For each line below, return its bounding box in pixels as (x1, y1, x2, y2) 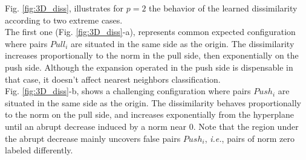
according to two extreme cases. (5, 13, 123, 26)
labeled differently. (5, 144, 73, 156)
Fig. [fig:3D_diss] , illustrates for (5, 2, 124, 14)
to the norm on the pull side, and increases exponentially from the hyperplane (5, 108, 294, 121)
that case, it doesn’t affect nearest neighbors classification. (5, 72, 221, 85)
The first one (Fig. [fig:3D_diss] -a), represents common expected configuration (5, 25, 296, 38)
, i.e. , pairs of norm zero (204, 132, 295, 144)
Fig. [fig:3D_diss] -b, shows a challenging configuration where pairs (5, 85, 251, 97)
